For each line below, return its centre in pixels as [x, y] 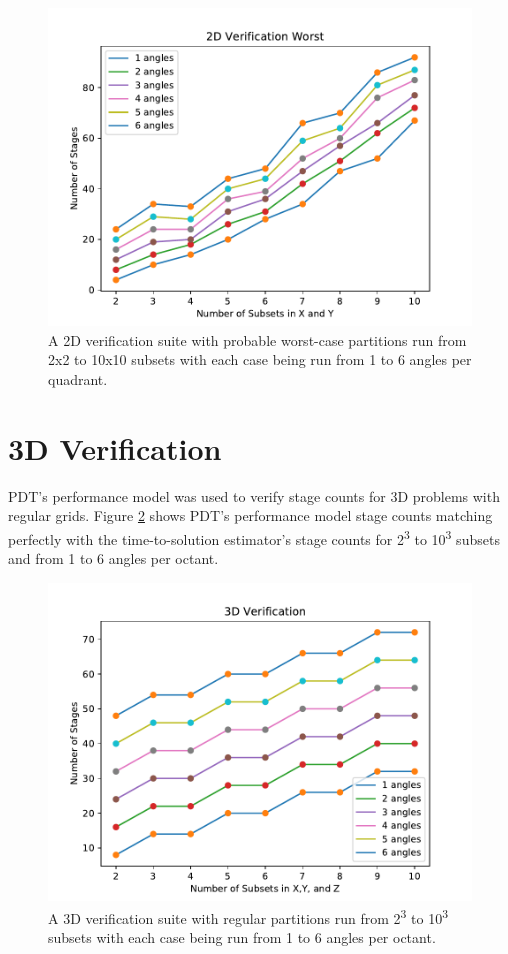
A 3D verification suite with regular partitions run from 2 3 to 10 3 [248, 916]
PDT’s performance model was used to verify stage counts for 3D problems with [254, 495]
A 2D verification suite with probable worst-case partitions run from [257, 339]
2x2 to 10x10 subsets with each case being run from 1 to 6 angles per [260, 359]
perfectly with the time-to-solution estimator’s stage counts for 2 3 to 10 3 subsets [254, 537]
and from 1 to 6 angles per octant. [113, 557]
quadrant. [78, 378]
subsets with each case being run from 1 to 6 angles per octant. [242, 937]
